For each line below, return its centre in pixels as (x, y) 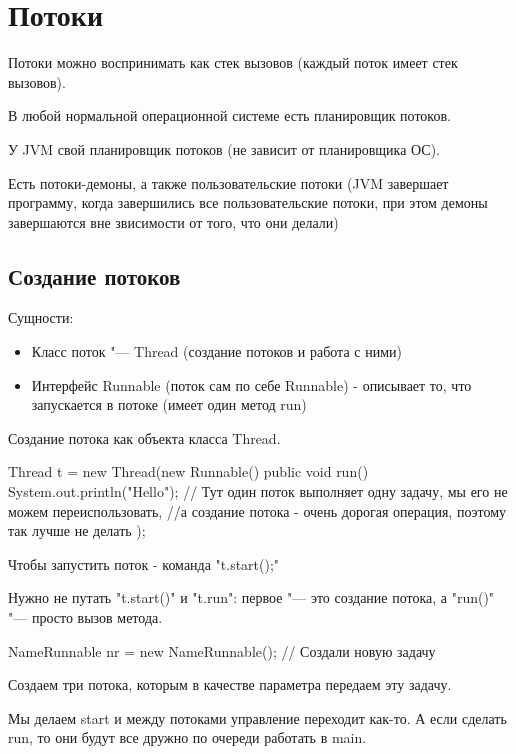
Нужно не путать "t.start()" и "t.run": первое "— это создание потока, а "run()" (251, 597)
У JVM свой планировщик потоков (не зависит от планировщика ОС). (224, 148)
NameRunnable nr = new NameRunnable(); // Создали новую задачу (222, 650)
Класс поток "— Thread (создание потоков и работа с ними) (216, 351)
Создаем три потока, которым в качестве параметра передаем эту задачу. (230, 684)
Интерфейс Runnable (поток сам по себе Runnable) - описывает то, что (251, 384)
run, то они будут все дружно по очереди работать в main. (187, 737)
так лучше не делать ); (77, 530)
